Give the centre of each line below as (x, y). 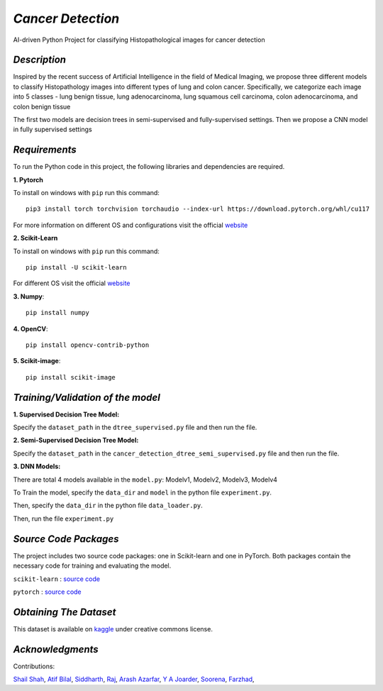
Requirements (45, 150)
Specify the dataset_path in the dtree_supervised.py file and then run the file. (135, 427)
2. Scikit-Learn (35, 238)
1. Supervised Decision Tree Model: (66, 414)
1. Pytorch (28, 179)
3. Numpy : (29, 296)
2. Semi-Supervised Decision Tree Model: (76, 441)
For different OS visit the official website (72, 283)
